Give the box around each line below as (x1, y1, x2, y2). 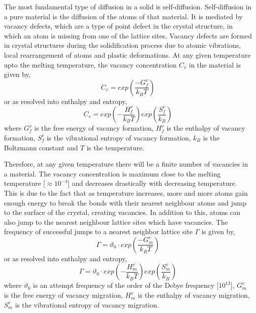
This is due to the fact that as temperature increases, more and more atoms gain (4, 187, 248, 198)
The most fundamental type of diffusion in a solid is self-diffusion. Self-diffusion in (4, 1, 252, 11)
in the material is (189, 59, 241, 70)
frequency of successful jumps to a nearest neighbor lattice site (4, 226, 193, 237)
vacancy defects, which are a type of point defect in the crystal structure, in (4, 21, 233, 31)
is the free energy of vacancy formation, (34, 123, 154, 133)
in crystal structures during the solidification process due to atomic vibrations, (4, 40, 241, 50)
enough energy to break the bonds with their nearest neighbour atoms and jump (4, 197, 247, 208)
